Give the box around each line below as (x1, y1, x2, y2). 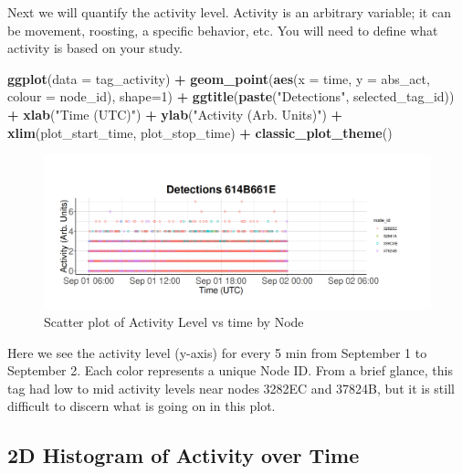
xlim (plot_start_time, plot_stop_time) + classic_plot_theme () (7, 122, 393, 142)
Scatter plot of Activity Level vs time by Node (44, 312, 304, 332)
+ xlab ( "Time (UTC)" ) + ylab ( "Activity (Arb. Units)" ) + (7, 104, 343, 123)
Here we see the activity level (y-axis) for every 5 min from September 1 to (7, 342, 427, 362)
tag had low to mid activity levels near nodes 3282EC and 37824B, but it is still (7, 378, 455, 397)
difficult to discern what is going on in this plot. (7, 396, 276, 416)
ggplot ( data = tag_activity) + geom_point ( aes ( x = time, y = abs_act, (7, 68, 430, 88)
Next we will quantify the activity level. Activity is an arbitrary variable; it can (7, 3, 451, 21)
